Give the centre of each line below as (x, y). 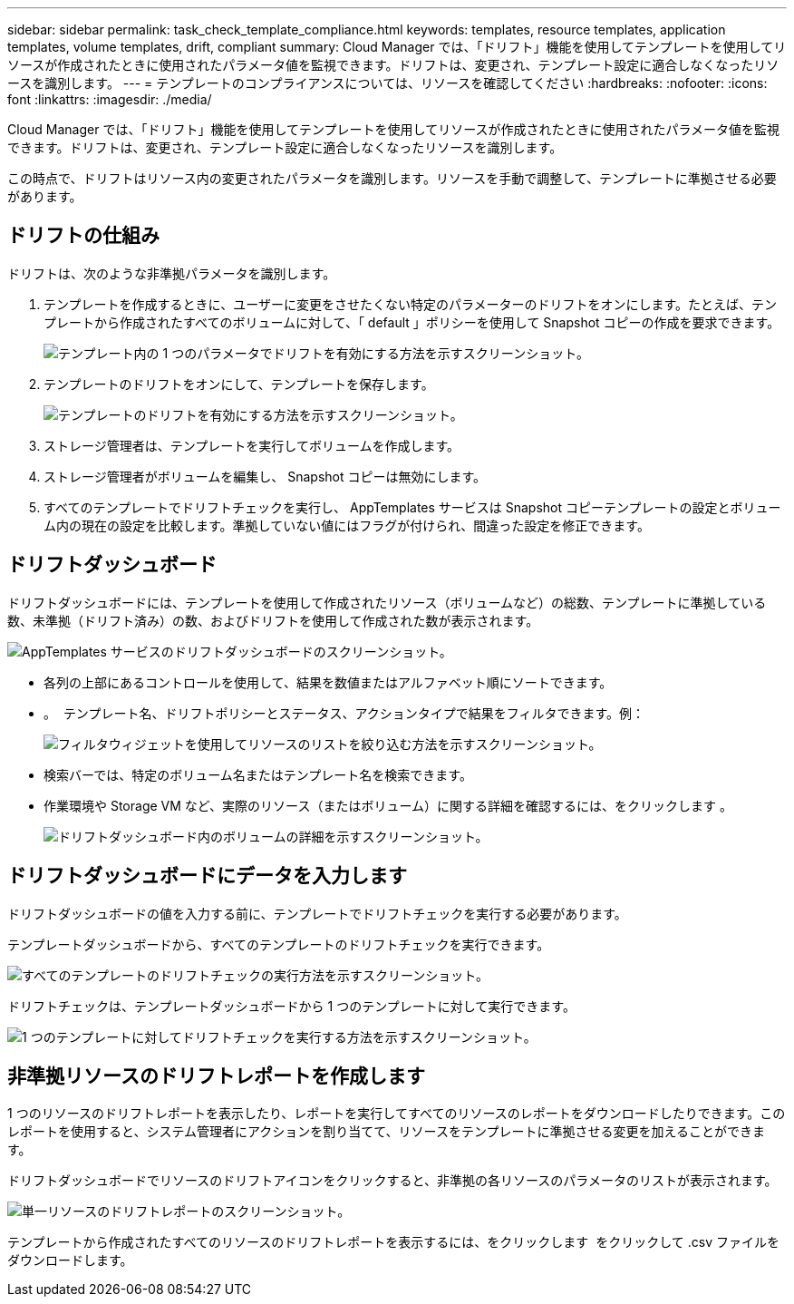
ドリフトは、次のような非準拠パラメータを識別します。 (172, 273)
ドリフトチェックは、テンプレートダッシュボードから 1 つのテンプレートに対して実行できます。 (291, 1006)
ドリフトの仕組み (83, 236)
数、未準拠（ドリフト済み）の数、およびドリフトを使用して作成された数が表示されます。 (273, 620)
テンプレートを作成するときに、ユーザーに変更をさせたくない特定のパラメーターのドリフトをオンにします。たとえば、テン (411, 304)
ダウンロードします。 (70, 1260)
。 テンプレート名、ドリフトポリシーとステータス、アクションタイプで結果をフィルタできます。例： (344, 713)
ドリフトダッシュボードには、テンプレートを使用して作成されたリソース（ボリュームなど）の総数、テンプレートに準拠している (387, 602)
